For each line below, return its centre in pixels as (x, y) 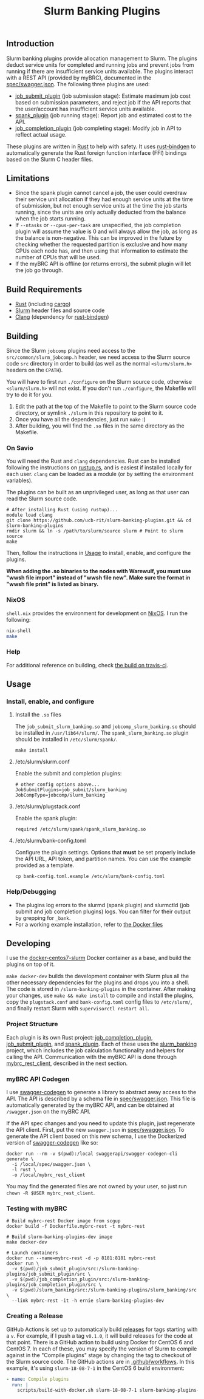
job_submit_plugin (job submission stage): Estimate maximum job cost (103, 96)
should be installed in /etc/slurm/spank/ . (66, 740)
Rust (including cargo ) (43, 304)
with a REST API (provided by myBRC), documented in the (79, 78)
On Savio (20, 448)
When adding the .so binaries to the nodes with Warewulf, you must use (99, 571)
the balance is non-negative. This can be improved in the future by (98, 238)
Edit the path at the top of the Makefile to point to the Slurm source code (106, 407)
